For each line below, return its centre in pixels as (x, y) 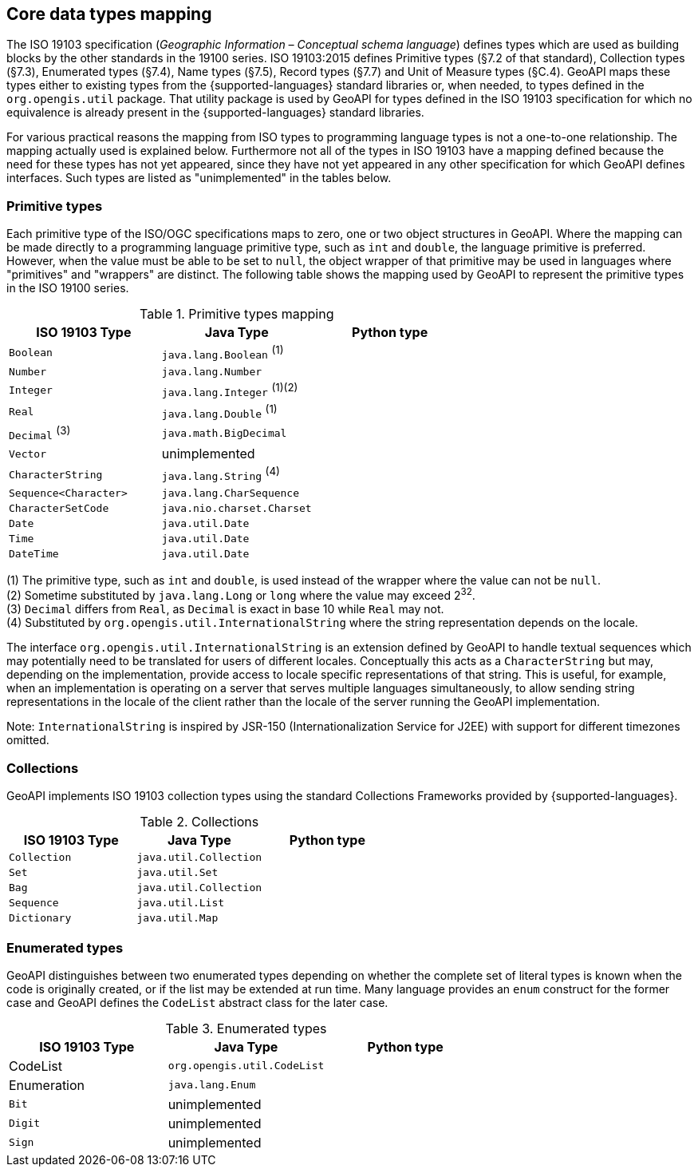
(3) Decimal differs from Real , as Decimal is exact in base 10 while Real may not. (225, 609)
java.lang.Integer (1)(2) (230, 389)
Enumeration (47, 1085)
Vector (28, 454)
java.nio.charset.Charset (237, 508)
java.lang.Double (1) (219, 411)
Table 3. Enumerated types (246, 1028)
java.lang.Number (212, 371)
